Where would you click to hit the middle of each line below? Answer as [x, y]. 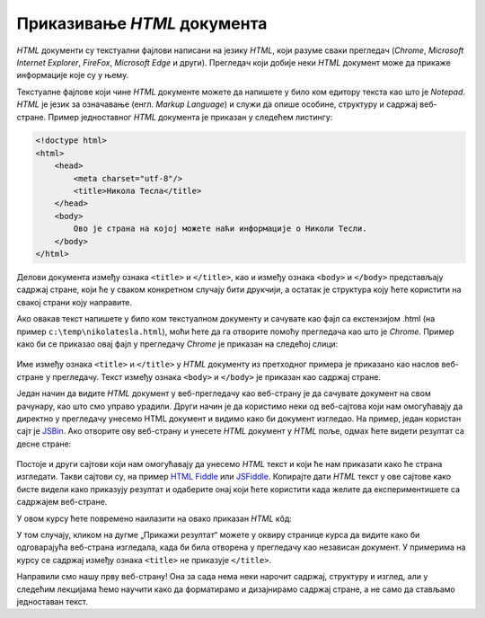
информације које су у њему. [73, 75]
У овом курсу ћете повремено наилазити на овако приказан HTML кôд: [154, 518]
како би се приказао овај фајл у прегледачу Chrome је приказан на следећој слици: [177, 344]
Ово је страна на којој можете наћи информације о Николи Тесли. [220, 229]
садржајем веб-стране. [62, 502]
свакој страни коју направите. [74, 302]
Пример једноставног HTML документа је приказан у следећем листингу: [190, 117]
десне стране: [44, 444]
